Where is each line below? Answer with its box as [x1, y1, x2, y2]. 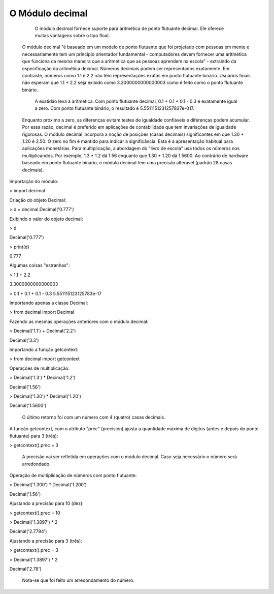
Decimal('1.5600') [9, 402, 47, 409]
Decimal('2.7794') [9, 528, 47, 534]
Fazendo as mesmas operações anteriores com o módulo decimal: [9, 318, 149, 324]
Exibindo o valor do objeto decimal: [9, 216, 83, 222]
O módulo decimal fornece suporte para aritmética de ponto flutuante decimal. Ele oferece [35, 25, 224, 32]
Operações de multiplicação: [9, 365, 70, 371]
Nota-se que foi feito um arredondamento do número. [22, 577, 134, 583]
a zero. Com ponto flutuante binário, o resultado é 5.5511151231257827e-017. [35, 105, 195, 111]
